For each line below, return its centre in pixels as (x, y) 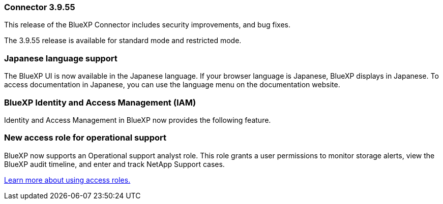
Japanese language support (61, 58)
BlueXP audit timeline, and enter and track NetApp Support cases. (114, 164)
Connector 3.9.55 (40, 7)
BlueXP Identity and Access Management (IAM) (100, 102)
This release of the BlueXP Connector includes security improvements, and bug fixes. (147, 25)
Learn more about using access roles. (67, 180)
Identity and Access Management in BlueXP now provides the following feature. (138, 120)
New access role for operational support (85, 138)
